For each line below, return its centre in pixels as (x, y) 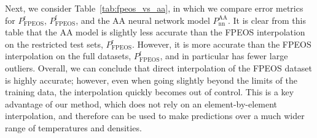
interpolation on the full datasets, (68, 56)
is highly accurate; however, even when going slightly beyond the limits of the (151, 80)
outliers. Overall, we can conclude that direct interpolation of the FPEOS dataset (158, 67)
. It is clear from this (267, 20)
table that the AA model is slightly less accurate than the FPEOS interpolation (155, 32)
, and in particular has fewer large (224, 56)
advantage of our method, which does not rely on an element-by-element (141, 103)
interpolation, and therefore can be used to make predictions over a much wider (155, 116)
